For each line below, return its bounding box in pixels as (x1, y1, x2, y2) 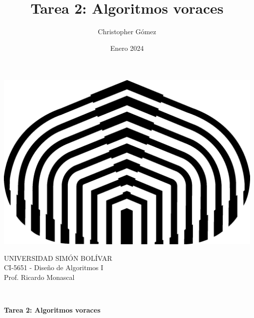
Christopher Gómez (98, 26, 156, 37)
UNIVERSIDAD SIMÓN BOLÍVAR (4, 253, 112, 263)
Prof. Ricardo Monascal (4, 272, 75, 282)
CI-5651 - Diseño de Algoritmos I (4, 262, 104, 273)
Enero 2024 (110, 42, 144, 53)
